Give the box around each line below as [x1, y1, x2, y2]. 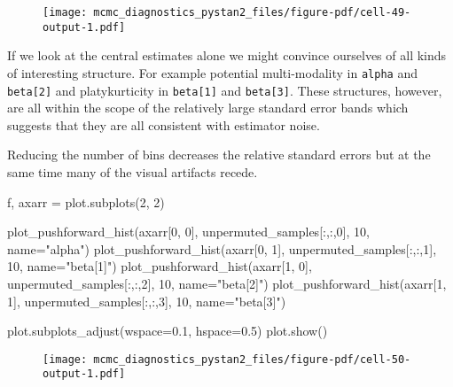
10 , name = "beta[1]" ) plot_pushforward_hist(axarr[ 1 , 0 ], [7, 257, 312, 275]
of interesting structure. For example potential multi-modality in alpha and [7, 63, 418, 81]
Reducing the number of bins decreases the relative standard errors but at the [7, 145, 431, 164]
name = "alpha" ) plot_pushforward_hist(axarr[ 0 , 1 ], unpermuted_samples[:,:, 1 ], [7, 239, 437, 258]
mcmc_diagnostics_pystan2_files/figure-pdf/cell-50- [93, 352, 411, 366]
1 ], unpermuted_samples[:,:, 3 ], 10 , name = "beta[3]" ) [7, 291, 286, 310]
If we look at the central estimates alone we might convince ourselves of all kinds [7, 46, 447, 65]
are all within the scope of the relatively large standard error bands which [7, 98, 409, 117]
